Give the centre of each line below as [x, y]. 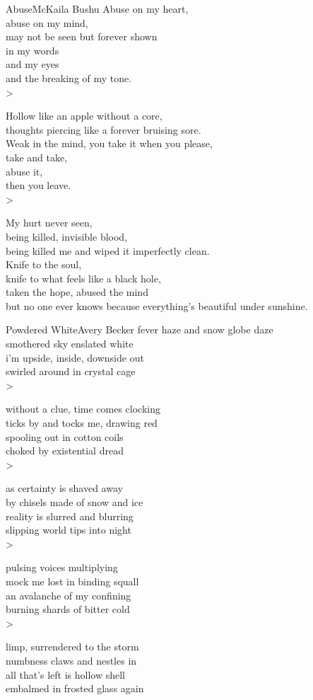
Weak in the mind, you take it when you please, [109, 143]
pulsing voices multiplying [62, 567]
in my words [33, 50]
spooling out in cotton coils [65, 436]
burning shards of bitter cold [68, 609]
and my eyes [33, 64]
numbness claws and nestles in [71, 660]
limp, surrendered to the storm [72, 647]
